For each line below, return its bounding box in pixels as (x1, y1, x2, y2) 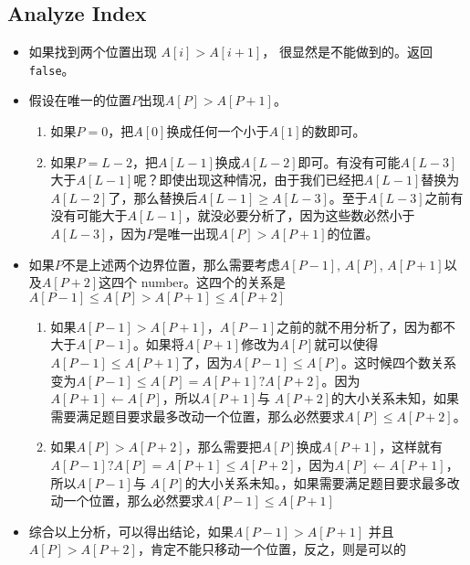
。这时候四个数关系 (340, 352, 456, 371)
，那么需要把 (184, 437, 262, 456)
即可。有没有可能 (298, 152, 401, 171)
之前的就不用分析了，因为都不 (277, 316, 456, 336)
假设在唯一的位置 (28, 91, 131, 110)
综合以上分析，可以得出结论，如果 (28, 521, 234, 540)
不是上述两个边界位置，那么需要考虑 (62, 254, 280, 273)
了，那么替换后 (108, 187, 198, 207)
